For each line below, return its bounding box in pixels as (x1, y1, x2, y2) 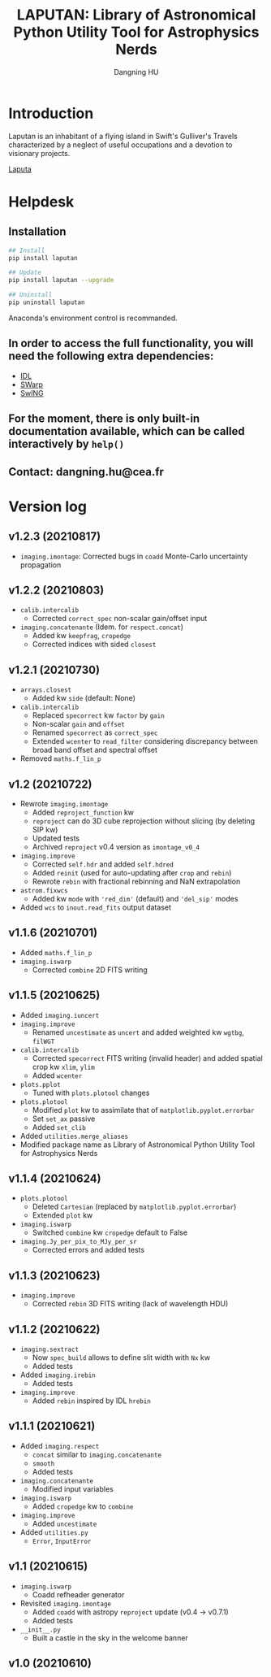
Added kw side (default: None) (32, 693, 135, 703)
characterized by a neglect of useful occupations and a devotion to (8, 140, 233, 150)
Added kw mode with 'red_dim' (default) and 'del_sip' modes (32, 893, 239, 903)
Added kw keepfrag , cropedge (32, 631, 131, 641)
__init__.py (19, 1626, 61, 1634)
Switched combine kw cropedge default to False (32, 1227, 188, 1237)
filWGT (32, 1037, 55, 1045)
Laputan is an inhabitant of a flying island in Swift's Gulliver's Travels (8, 131, 238, 141)
